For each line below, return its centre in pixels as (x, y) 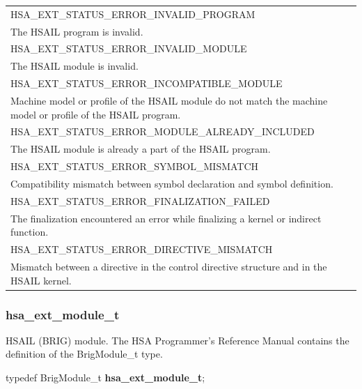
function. (30, 232)
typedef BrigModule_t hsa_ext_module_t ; (105, 377)
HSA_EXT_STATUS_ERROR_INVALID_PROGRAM (133, 14)
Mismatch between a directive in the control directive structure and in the (169, 266)
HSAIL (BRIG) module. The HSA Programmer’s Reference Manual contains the (178, 340)
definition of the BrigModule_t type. (84, 354)
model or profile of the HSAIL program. (96, 114)
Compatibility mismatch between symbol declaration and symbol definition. (172, 183)
